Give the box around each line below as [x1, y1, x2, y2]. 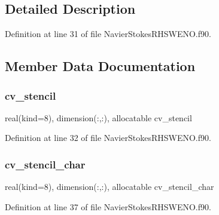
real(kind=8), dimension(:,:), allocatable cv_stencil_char [5, 180, 214, 193]
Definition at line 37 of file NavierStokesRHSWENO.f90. [5, 200, 211, 213]
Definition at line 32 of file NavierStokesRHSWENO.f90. [5, 131, 211, 144]
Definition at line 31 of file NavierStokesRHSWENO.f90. [5, 27, 211, 40]
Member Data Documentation [5, 57, 196, 75]
